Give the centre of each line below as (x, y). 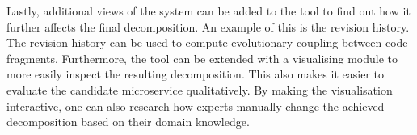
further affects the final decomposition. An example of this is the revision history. (208, 26)
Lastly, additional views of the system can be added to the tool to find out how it (208, 11)
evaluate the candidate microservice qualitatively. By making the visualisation (200, 89)
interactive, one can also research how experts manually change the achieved (196, 105)
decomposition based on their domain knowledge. (128, 122)
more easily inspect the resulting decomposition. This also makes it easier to (195, 74)
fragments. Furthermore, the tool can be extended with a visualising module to (202, 58)
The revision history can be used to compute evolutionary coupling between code (207, 42)
